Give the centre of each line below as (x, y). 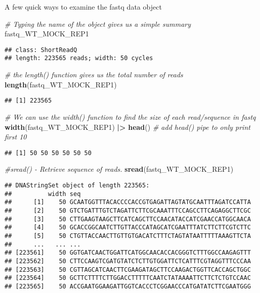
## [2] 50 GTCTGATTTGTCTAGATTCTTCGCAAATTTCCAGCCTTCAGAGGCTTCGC (128, 210)
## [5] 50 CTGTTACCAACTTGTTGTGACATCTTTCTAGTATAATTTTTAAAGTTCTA (128, 236)
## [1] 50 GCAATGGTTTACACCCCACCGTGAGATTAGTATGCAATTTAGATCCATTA (128, 202)
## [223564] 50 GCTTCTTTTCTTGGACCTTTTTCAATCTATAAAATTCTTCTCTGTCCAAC (128, 278)
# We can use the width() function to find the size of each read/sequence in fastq (130, 116)
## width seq (43, 194)
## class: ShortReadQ (41, 50)
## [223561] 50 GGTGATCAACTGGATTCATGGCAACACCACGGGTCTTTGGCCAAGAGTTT (128, 253)
